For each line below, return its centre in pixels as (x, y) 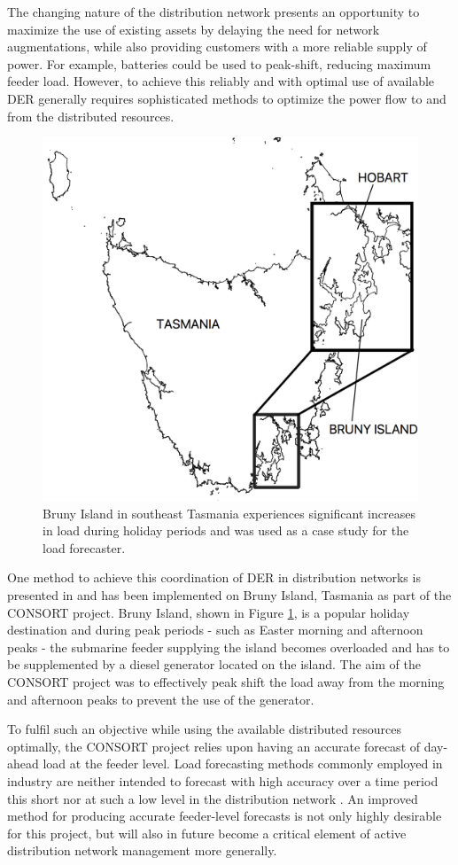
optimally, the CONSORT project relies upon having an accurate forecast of (214, 746)
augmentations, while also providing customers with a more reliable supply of (217, 47)
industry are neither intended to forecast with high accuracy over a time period (223, 780)
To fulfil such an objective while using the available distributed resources (205, 729)
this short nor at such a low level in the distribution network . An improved (213, 798)
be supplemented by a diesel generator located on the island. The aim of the (214, 664)
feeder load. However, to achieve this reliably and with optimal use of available (221, 81)
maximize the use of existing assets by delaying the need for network (194, 29)
